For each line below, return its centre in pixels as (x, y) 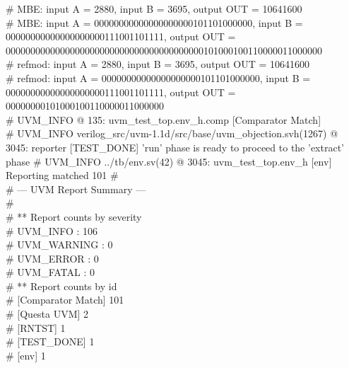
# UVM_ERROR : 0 (52, 258)
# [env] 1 (26, 355)
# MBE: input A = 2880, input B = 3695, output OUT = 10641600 (154, 8)
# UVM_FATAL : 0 (50, 272)
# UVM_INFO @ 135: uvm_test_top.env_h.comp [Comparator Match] (164, 119)
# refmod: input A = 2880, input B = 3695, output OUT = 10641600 (158, 64)
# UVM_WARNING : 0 (59, 245)
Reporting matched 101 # (62, 175)
